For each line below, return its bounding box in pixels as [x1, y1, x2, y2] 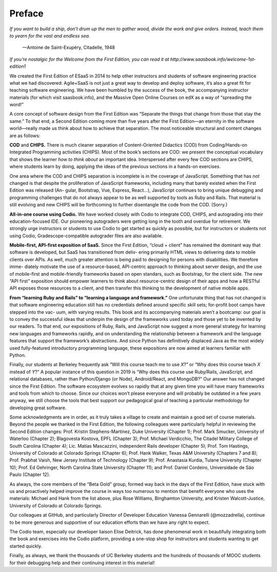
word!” [9, 102, 24, 108]
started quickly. [9, 543, 43, 549]
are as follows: [9, 132, 41, 139]
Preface [9, 8, 44, 19]
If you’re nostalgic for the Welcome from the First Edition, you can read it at [9, 56, 169, 62]
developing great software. [9, 405, 67, 411]
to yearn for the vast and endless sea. [9, 32, 90, 39]
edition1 [9, 63, 26, 69]
